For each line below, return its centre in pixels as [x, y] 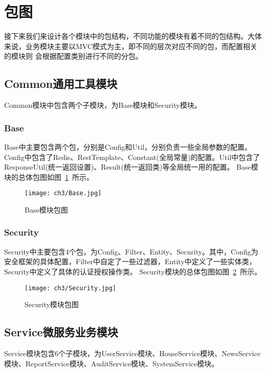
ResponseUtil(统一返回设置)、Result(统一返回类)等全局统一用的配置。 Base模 [131, 167]
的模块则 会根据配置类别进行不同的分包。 [73, 56]
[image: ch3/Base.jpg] [63, 193]
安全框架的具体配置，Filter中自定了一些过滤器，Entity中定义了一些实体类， [130, 261]
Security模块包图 [52, 304]
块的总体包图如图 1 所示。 [49, 177]
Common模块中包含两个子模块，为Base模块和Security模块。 [103, 105]
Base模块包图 [46, 209]
